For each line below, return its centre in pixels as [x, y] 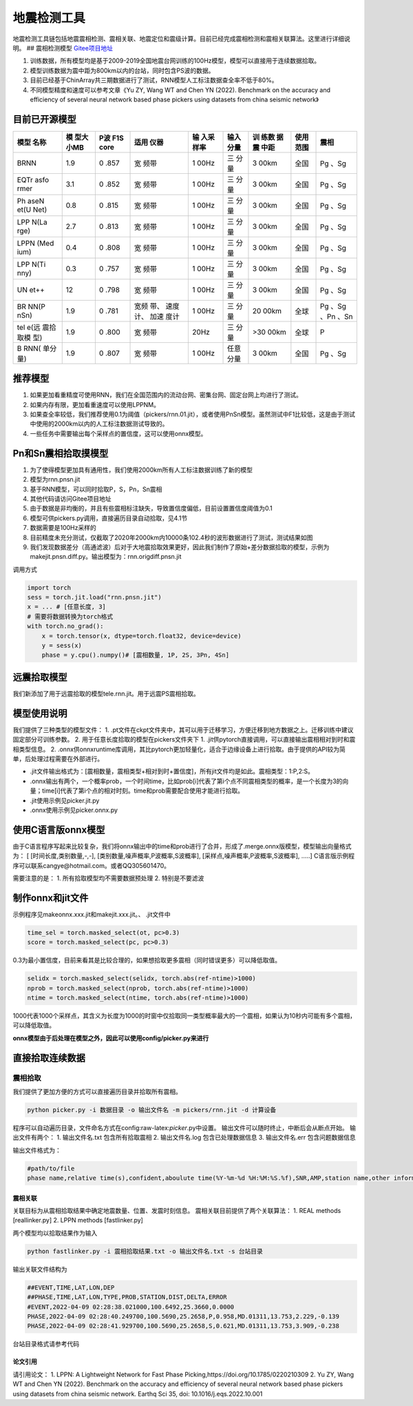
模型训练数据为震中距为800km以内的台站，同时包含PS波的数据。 [122, 70]
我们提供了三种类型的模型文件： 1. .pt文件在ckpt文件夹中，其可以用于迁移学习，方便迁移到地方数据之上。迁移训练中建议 [183, 730]
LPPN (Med [35, 243]
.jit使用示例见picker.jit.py [65, 800]
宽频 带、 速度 [157, 306]
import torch [49, 587]
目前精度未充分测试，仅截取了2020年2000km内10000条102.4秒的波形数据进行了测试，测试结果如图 [171, 537]
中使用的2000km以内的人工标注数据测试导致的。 [99, 424]
